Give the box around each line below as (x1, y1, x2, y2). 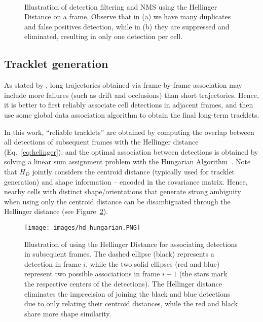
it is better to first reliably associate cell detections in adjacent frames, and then (4, 99, 253, 110)
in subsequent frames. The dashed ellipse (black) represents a (24, 248, 214, 259)
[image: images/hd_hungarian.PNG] (24, 224, 141, 231)
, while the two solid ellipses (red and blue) (86, 258, 220, 269)
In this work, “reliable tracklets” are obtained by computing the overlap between (4, 126, 254, 137)
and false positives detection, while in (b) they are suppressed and (24, 21, 230, 31)
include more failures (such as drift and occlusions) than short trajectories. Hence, (4, 89, 259, 100)
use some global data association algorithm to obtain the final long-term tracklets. (4, 109, 259, 120)
